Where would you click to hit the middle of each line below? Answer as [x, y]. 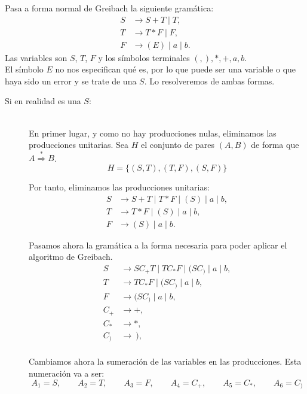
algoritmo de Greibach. [71, 257]
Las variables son [36, 57]
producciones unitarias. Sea [79, 145]
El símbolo [24, 69]
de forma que [275, 145]
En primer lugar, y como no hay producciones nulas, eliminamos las [153, 133]
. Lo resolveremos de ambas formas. [209, 81]
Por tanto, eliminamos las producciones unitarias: [119, 187]
